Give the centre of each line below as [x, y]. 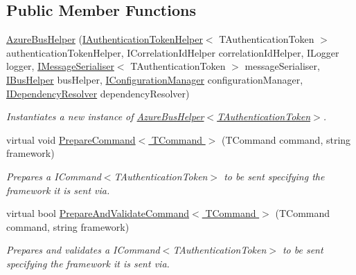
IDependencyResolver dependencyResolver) [98, 93]
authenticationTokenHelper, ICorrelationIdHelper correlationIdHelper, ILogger [173, 52]
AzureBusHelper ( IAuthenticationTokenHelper [105, 39]
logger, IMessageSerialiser [60, 66]
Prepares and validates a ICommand [83, 250]
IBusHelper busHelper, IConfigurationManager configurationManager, [155, 79]
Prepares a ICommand [54, 176]
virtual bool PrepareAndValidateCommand [98, 213]
